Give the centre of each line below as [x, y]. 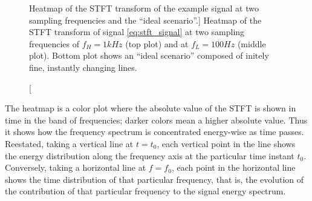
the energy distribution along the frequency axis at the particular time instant [150, 155]
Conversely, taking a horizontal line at [76, 167]
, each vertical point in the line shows [226, 143]
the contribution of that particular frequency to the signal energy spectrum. [145, 191]
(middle [252, 43]
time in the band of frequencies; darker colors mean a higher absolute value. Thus [156, 120]
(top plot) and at [157, 43]
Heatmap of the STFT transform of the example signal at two [144, 8]
